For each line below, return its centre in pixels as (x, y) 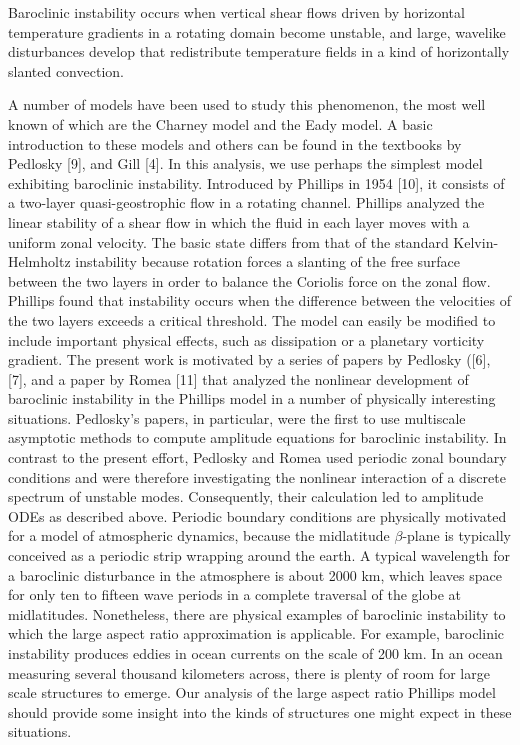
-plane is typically (456, 535)
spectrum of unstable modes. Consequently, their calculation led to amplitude (246, 496)
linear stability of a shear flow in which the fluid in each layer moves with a (239, 221)
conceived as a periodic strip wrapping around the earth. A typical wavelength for (259, 555)
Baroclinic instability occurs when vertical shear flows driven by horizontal (236, 12)
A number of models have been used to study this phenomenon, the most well (247, 104)
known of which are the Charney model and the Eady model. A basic (220, 123)
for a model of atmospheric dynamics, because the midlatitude (199, 535)
